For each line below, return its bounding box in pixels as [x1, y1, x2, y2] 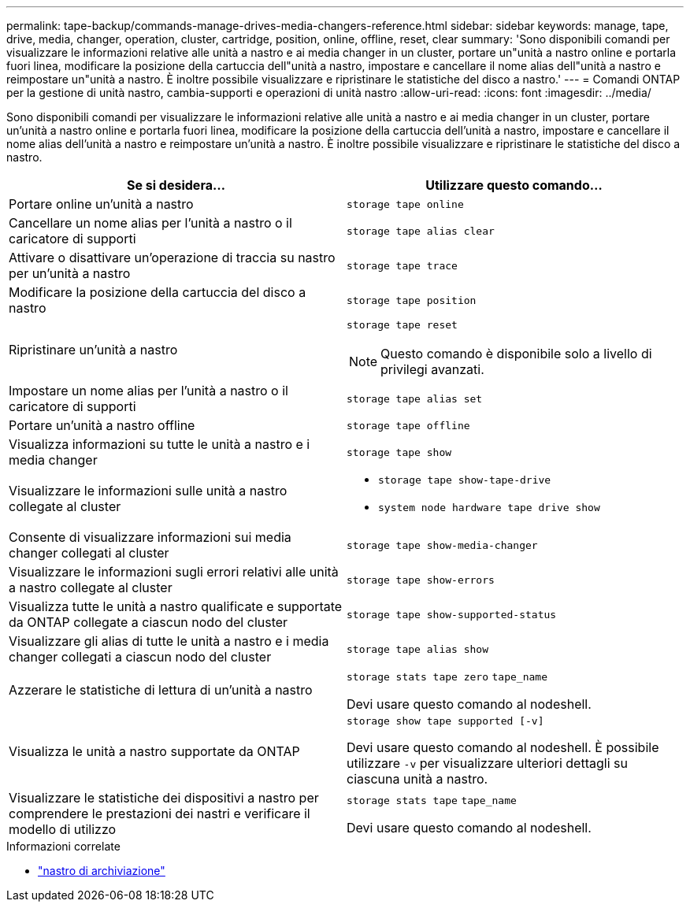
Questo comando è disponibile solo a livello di [380, 346, 652, 361]
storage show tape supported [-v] [347, 715, 544, 727]
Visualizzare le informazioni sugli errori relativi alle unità [9, 564, 339, 580]
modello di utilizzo [9, 821, 117, 837]
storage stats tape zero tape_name [347, 671, 547, 683]
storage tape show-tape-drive [378, 474, 551, 486]
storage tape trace [347, 259, 458, 272]
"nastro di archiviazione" [38, 864, 165, 877]
